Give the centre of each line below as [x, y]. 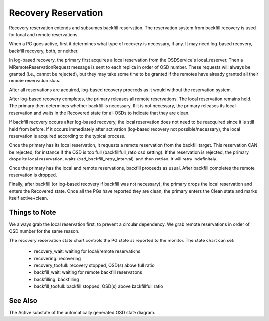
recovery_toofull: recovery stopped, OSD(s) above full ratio [94, 265]
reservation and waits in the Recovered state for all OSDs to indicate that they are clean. [99, 113]
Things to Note [33, 212]
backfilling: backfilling [57, 279]
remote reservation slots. [35, 81]
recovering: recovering [58, 258]
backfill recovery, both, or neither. [44, 51]
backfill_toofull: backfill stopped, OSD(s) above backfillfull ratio [99, 286]
